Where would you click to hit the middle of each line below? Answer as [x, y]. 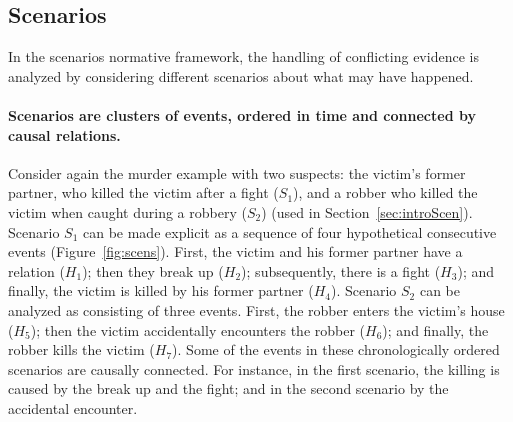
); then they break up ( [153, 270]
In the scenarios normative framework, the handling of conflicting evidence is [243, 56]
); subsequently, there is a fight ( [341, 270]
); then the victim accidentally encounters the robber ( [198, 329]
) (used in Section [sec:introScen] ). [367, 211]
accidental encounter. [73, 407]
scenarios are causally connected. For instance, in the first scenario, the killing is [254, 368]
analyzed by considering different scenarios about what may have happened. [241, 75]
